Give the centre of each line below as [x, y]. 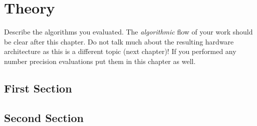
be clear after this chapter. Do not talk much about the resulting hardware [119, 41]
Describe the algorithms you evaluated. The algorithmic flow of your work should [128, 32]
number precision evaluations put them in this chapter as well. [100, 61]
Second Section [44, 117]
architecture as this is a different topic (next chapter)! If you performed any [120, 51]
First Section [38, 88]
